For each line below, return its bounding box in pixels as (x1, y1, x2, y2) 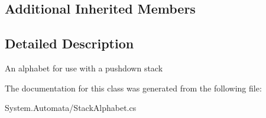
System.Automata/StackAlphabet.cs (5, 101, 137, 114)
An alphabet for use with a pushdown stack (5, 61, 163, 74)
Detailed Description (5, 34, 134, 53)
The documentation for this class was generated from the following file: (5, 81, 262, 94)
